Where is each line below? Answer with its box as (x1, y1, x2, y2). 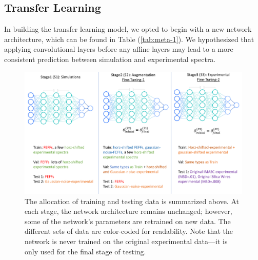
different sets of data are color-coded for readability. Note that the (25, 226, 233, 236)
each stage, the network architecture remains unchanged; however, (25, 206, 232, 216)
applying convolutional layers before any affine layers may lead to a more (4, 44, 233, 54)
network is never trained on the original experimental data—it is (25, 236, 228, 247)
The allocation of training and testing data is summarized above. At (25, 195, 239, 206)
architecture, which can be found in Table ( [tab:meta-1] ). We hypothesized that (4, 33, 254, 44)
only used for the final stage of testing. (25, 246, 146, 256)
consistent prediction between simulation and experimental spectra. (4, 53, 216, 64)
